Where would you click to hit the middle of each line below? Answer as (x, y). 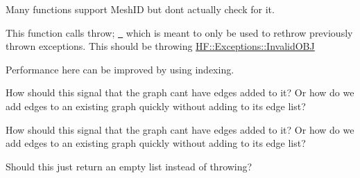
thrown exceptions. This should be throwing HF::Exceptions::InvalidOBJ (160, 46)
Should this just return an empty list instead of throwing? (129, 166)
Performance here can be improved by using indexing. (120, 69)
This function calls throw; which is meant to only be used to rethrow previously (179, 32)
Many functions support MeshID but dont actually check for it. (140, 9)
